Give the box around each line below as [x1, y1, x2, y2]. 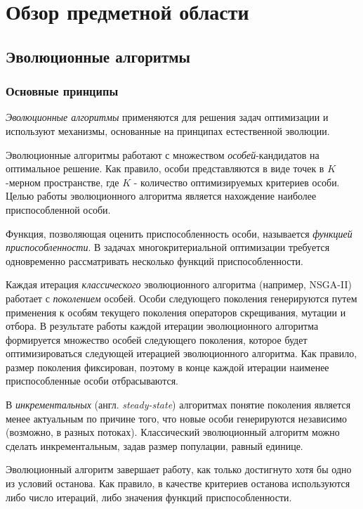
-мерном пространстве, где [6, 174, 119, 189]
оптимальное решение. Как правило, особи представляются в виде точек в [6, 161, 324, 176]
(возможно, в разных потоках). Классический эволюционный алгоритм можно [6, 425, 340, 439]
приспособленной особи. [6, 202, 111, 217]
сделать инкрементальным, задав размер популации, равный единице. [6, 438, 303, 453]
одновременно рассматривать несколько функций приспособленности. [6, 253, 303, 268]
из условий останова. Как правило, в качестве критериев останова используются [6, 476, 350, 491]
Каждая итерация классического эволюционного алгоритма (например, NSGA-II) [6, 277, 352, 292]
